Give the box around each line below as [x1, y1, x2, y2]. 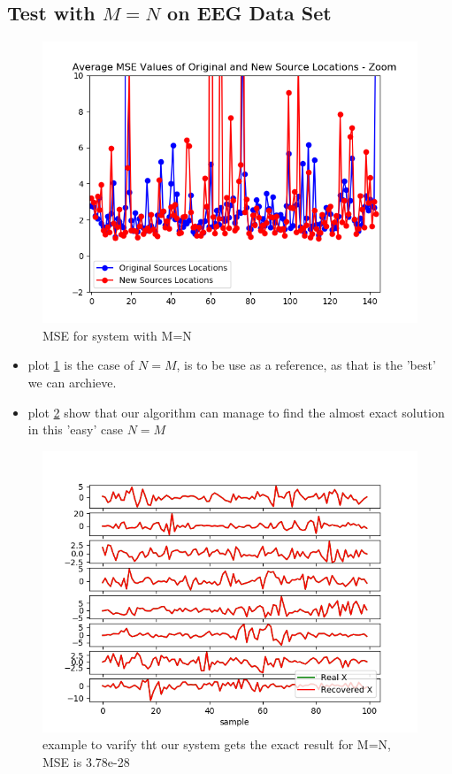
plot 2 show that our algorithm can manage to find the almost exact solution [27, 402, 445, 421]
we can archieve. [27, 372, 117, 391]
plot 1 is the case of [27, 356, 134, 374]
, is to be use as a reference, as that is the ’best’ [176, 356, 436, 374]
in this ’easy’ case [27, 420, 123, 439]
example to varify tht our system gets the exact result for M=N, [42, 735, 391, 754]
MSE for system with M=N [42, 326, 192, 344]
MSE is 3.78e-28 [42, 752, 130, 770]
